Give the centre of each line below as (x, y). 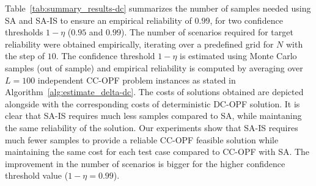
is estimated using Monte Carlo (238, 56)
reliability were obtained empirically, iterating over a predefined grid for (139, 44)
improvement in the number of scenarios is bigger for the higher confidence (145, 163)
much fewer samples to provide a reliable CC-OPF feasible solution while (142, 139)
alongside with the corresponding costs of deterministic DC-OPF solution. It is (152, 103)
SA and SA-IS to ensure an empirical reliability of (98, 20)
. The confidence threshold (105, 56)
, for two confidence (246, 20)
